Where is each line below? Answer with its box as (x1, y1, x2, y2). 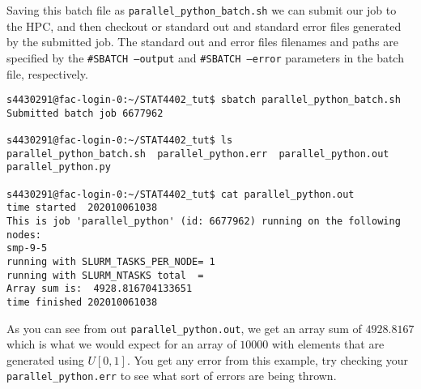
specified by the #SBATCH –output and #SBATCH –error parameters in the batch (6, 49, 404, 66)
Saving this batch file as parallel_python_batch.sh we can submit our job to (6, 2, 397, 18)
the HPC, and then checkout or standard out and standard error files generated (6, 17, 402, 34)
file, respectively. (6, 65, 88, 82)
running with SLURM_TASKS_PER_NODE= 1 (6, 255, 215, 267)
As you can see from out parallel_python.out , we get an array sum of (6, 319, 362, 336)
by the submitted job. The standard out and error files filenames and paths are (6, 33, 398, 50)
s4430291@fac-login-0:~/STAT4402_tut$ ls (6, 135, 233, 147)
